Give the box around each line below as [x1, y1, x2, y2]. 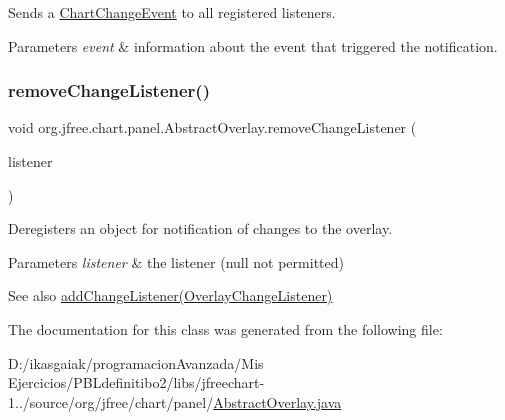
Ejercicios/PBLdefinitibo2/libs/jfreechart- [8, 372, 265, 393]
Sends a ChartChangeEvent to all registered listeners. [8, 2, 336, 22]
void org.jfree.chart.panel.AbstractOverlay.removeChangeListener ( [8, 117, 417, 138]
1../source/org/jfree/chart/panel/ [8, 391, 214, 412]
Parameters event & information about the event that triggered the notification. [8, 35, 498, 56]
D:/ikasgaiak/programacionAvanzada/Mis [8, 352, 264, 373]
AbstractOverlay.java [213, 391, 342, 412]
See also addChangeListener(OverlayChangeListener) [8, 285, 333, 306]
